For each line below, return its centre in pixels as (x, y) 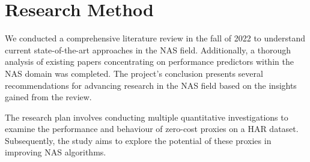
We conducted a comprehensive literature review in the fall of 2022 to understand (155, 38)
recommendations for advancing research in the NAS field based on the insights (151, 85)
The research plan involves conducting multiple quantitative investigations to (147, 117)
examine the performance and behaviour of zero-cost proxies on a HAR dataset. (152, 129)
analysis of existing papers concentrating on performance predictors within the (149, 61)
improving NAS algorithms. (56, 152)
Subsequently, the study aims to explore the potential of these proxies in (138, 140)
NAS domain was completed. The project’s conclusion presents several (134, 73)
